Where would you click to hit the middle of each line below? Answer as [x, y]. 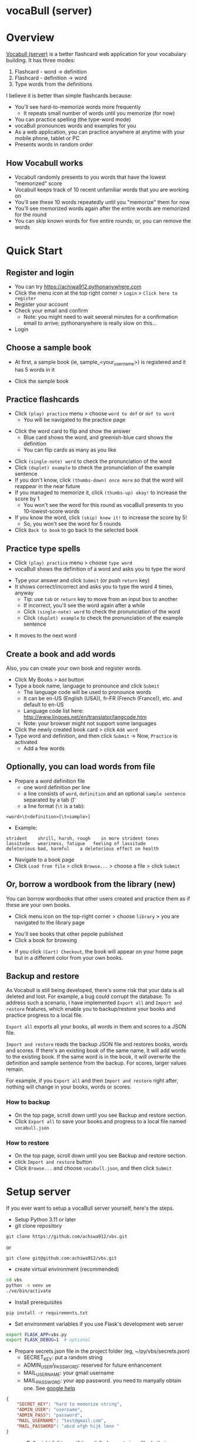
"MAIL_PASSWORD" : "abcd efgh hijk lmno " [68, 1426]
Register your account [41, 304]
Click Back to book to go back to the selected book [76, 530]
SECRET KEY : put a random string [63, 1358]
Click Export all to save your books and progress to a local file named [100, 1121]
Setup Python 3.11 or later [45, 1219]
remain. [15, 1069]
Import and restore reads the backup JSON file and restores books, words [97, 1044]
